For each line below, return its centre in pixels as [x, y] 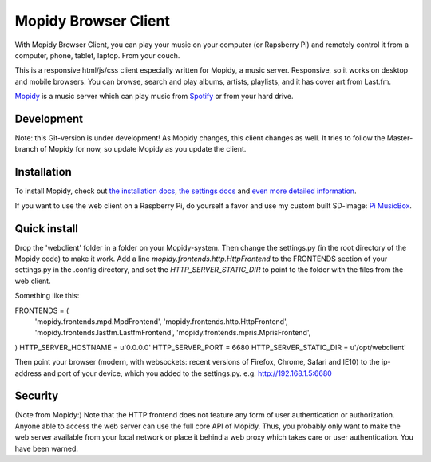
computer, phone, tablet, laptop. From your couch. [97, 55]
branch [27, 149]
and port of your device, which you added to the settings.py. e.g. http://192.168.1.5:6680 [188, 373]
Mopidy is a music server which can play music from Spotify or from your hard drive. [154, 97]
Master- [400, 138]
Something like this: [47, 296]
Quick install [47, 229]
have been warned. [47, 448]
